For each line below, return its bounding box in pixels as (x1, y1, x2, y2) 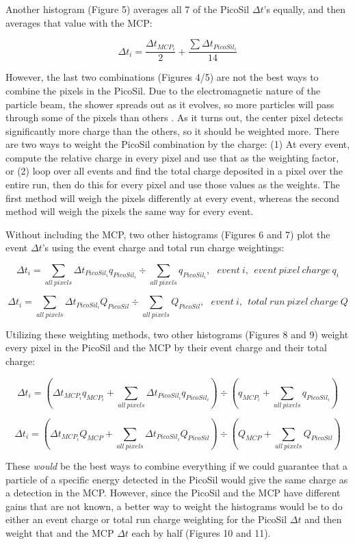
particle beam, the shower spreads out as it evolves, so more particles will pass (5, 97, 334, 111)
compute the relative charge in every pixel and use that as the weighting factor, (5, 150, 339, 164)
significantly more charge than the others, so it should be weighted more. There (5, 123, 339, 138)
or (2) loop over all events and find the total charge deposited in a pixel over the (5, 164, 343, 178)
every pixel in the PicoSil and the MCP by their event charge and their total (5, 340, 327, 355)
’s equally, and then (263, 2, 346, 16)
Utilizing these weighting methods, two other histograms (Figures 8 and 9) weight (5, 327, 349, 341)
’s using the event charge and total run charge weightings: (42, 240, 285, 255)
